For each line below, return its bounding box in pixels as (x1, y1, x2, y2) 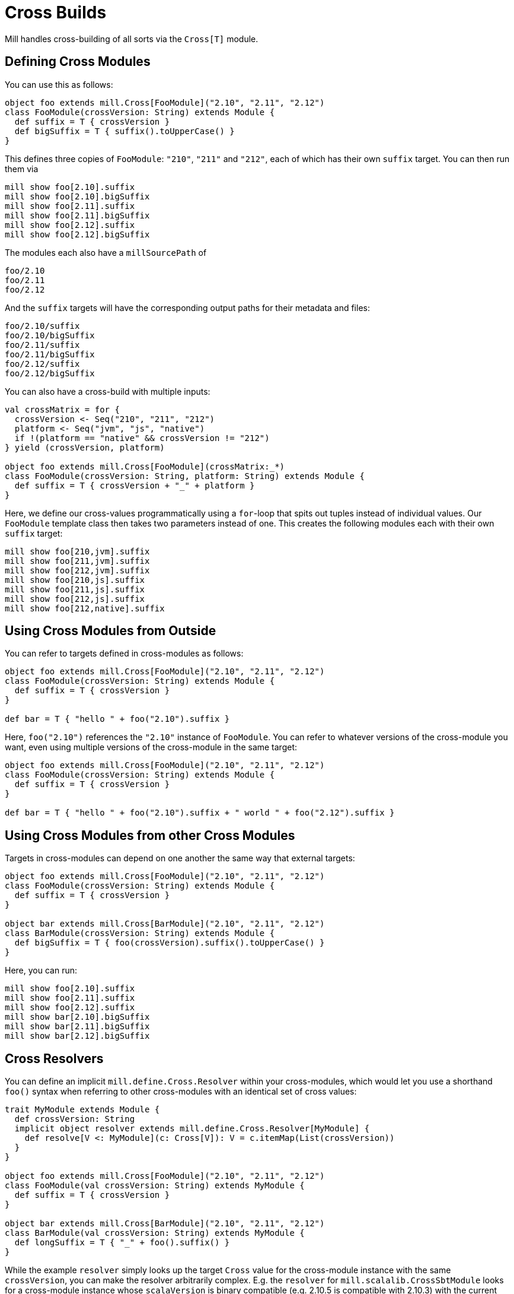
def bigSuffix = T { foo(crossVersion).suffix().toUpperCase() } (14, 938, 325, 948)
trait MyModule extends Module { (5, 1105, 160, 1115)
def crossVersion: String (14, 1114, 135, 1124)
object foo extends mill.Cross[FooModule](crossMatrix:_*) (5, 461, 285, 471)
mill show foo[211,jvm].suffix (5, 556, 150, 566)
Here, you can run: (5, 965, 78, 976)
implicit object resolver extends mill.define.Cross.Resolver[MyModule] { (14, 1124, 370, 1134)
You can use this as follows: (5, 79, 113, 90)
